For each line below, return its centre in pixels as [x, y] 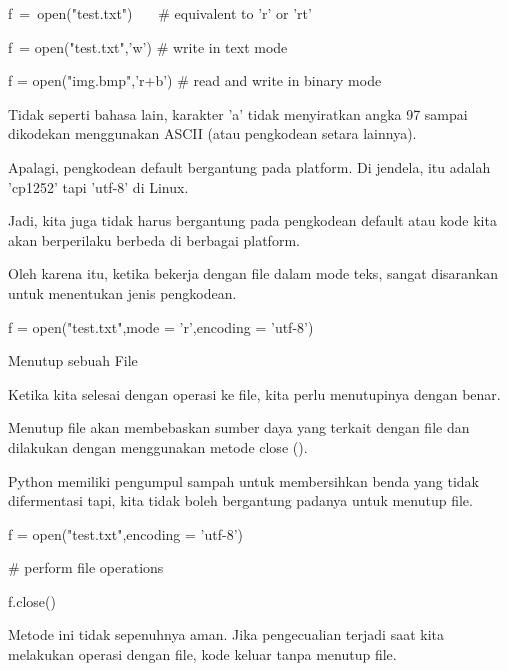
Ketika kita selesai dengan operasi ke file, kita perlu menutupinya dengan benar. [254, 393]
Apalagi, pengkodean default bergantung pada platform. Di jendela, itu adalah [249, 166]
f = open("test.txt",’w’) [80, 46]
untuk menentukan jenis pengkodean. [122, 292]
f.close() [32, 600]
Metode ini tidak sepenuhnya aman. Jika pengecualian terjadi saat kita [226, 634]
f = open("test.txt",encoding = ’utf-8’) [125, 533]
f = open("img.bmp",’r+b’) [90, 80]
